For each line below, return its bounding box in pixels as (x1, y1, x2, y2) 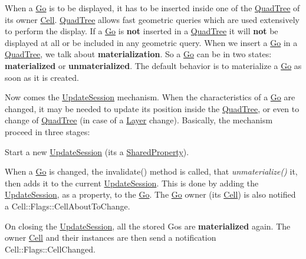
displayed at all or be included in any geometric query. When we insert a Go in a (5, 36, 298, 48)
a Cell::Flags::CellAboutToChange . (5, 199, 130, 212)
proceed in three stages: (5, 125, 90, 137)
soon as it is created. (5, 71, 79, 83)
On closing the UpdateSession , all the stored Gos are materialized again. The (5, 219, 291, 232)
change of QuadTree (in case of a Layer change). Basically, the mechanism (5, 114, 273, 126)
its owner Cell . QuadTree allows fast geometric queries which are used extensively (5, 13, 300, 25)
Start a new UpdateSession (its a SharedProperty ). (5, 145, 189, 158)
